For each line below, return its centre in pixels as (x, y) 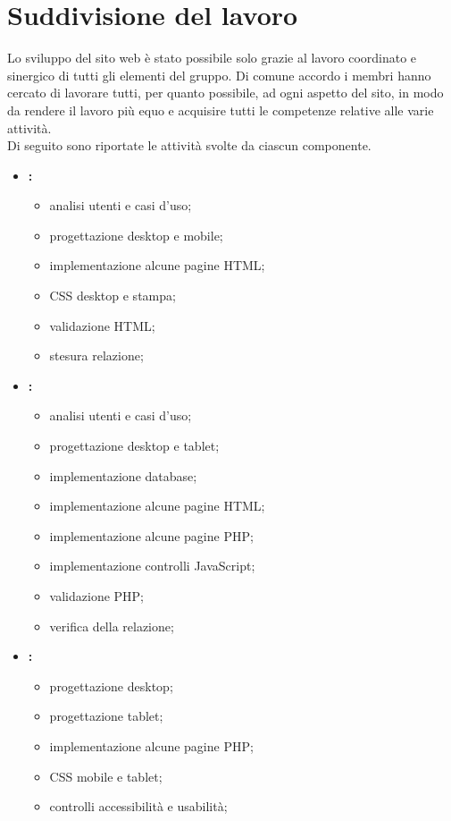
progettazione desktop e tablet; (134, 446)
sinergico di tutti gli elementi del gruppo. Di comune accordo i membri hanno (219, 75)
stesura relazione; (96, 355)
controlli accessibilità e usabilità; (138, 806)
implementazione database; (123, 475)
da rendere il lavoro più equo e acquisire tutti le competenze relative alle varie (221, 110)
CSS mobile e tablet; (106, 776)
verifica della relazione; (112, 626)
